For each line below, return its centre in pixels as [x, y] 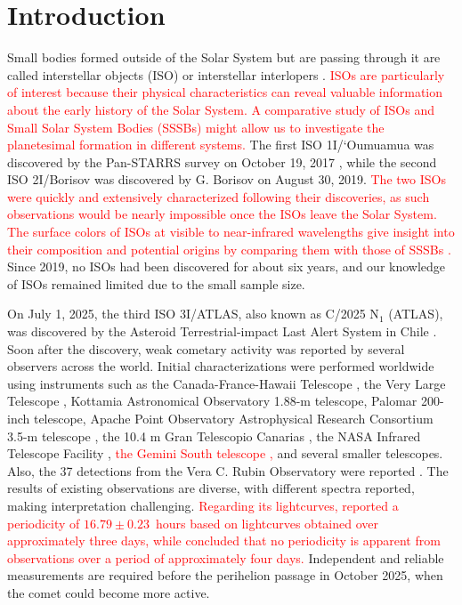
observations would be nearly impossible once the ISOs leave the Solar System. [222, 214]
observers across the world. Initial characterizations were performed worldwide [221, 366]
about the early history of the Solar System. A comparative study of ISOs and [221, 109]
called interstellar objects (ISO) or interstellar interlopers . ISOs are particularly [226, 74]
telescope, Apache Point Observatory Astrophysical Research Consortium [233, 418]
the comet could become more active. [109, 592]
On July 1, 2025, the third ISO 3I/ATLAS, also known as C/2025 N [193, 314]
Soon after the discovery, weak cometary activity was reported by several [206, 348]
